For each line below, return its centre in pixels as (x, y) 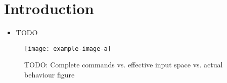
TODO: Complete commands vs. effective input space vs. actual (124, 65)
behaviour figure (50, 74)
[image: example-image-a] (68, 49)
